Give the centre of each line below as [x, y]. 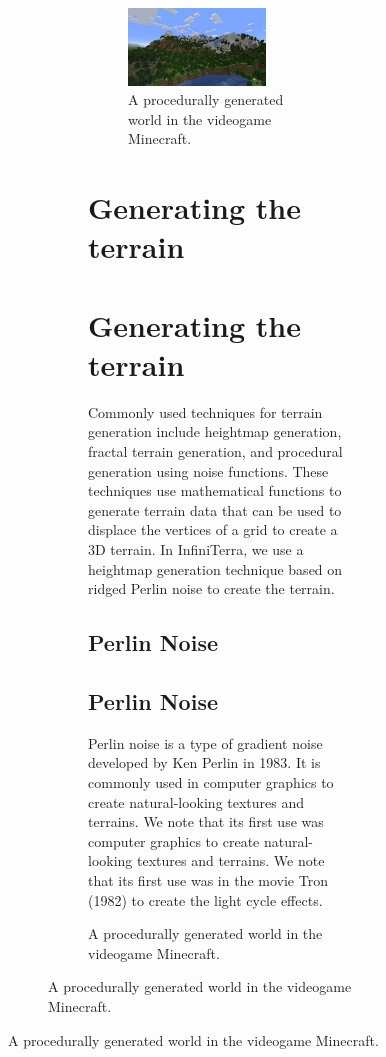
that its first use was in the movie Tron [208, 879]
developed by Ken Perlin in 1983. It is [204, 762]
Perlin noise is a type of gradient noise [205, 742]
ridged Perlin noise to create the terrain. [211, 588]
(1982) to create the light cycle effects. [205, 899]
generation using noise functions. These [208, 470]
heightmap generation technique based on [215, 568]
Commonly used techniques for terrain [205, 411]
